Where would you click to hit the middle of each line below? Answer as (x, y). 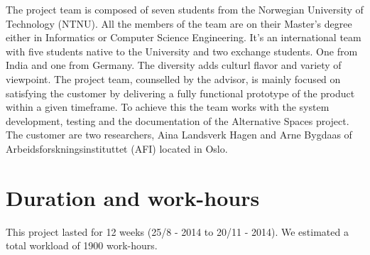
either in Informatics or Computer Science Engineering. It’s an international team (184, 37)
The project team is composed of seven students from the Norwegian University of (185, 9)
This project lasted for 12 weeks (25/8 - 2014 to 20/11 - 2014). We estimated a (177, 231)
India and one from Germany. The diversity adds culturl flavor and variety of (174, 65)
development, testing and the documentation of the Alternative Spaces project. (178, 120)
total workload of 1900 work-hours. (82, 245)
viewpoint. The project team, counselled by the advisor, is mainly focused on (173, 78)
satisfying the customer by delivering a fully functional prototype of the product (180, 93)
